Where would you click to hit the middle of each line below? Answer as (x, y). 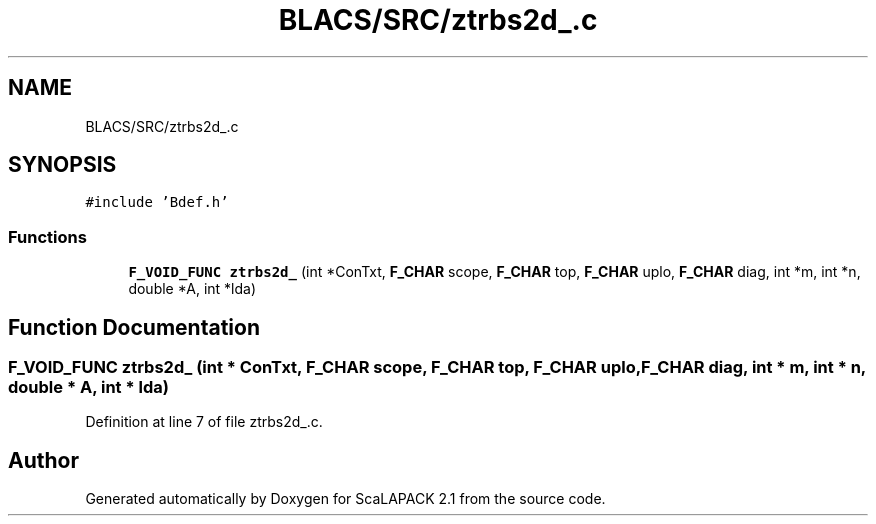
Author (43, 460)
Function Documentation (134, 327)
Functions (47, 236)
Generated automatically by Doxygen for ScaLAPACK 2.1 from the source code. (345, 499)
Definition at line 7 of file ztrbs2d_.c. (204, 422)
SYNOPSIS (62, 165)
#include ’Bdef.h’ (157, 202)
